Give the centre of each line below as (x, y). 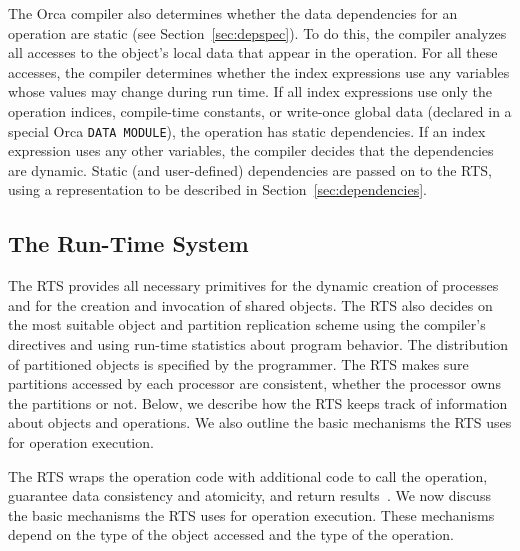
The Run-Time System (128, 243)
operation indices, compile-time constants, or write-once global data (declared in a (260, 110)
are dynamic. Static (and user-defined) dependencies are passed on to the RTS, (250, 169)
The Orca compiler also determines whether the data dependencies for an (233, 13)
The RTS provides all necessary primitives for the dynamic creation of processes (253, 285)
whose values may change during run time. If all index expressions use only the (250, 91)
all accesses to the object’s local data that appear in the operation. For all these (253, 52)
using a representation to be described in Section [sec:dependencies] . (217, 189)
